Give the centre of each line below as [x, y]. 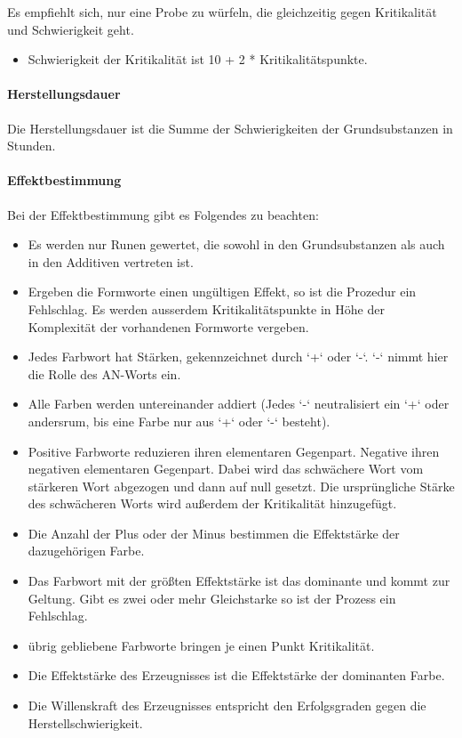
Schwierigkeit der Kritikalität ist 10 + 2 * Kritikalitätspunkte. [198, 59]
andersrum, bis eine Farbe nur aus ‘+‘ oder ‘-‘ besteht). [179, 421]
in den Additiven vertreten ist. [111, 261]
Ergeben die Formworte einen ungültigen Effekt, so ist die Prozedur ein [222, 292]
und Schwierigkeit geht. [71, 29]
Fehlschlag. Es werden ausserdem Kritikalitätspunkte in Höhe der [206, 308]
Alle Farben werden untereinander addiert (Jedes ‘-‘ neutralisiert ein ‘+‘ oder [239, 404]
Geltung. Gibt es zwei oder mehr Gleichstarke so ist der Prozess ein [212, 598]
